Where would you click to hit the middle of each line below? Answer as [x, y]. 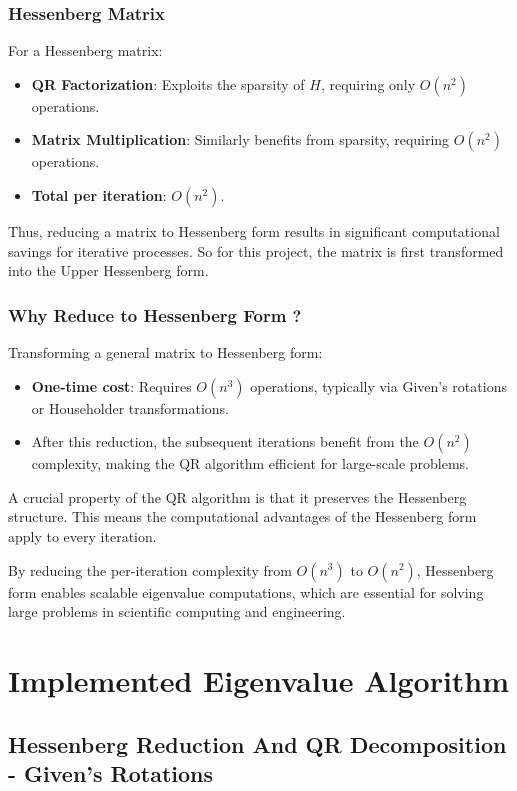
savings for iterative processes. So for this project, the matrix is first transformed [256, 250]
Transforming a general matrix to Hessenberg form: [165, 352]
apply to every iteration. [82, 535]
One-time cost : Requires [111, 385]
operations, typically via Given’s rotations [378, 385]
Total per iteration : [99, 195]
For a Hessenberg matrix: [85, 50]
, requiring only [368, 83]
